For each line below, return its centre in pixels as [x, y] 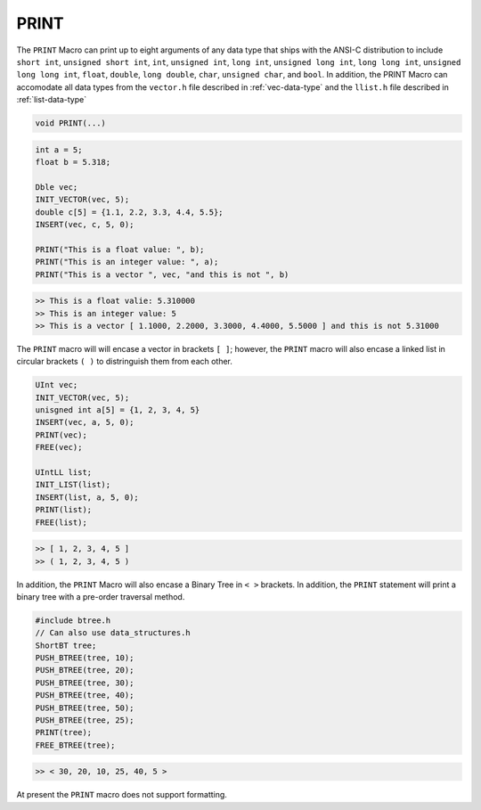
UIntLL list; [64, 473]
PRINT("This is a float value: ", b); [120, 249]
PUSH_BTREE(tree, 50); [85, 708]
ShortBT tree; [66, 645]
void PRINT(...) [71, 123]
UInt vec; [57, 385]
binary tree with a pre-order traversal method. [101, 596]
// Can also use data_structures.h [113, 633]
